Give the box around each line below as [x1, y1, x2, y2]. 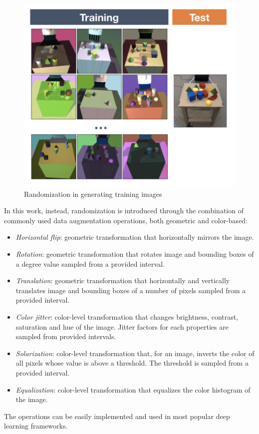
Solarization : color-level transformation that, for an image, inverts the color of [15, 348, 255, 358]
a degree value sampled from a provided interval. [15, 258, 165, 269]
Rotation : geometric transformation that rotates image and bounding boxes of [15, 248, 254, 259]
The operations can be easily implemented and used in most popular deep [4, 411, 230, 421]
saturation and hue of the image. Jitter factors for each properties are [15, 321, 229, 332]
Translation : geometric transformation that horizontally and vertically [15, 275, 230, 286]
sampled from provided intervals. [15, 331, 116, 342]
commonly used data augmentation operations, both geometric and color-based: [4, 215, 248, 225]
